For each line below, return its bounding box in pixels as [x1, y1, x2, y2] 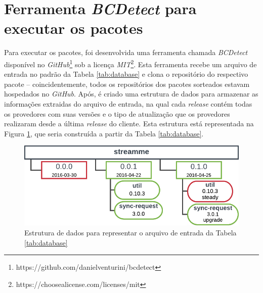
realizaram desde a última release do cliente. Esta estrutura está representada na [4, 118, 254, 129]
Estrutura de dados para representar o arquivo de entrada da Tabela [24, 227, 237, 238]
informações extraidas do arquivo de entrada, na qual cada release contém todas [4, 98, 252, 109]
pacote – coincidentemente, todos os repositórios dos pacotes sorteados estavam [4, 78, 250, 89]
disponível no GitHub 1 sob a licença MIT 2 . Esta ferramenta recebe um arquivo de [4, 57, 257, 69]
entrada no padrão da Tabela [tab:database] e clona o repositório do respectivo [4, 69, 248, 79]
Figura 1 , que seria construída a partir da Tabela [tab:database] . [4, 128, 204, 138]
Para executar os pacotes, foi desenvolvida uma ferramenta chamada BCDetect [4, 47, 248, 58]
